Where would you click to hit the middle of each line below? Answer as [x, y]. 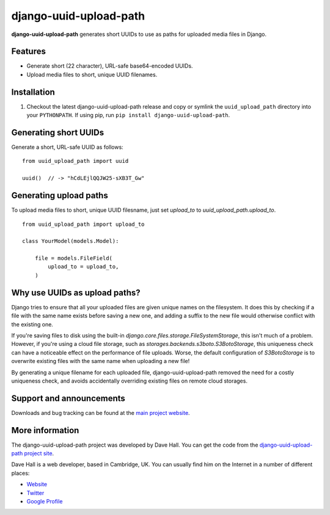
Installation [33, 92]
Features [28, 52]
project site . [39, 453]
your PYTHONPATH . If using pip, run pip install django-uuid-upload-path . [128, 115]
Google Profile [45, 502]
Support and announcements [68, 398]
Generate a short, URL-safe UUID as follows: [67, 147]
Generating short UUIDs [57, 132]
